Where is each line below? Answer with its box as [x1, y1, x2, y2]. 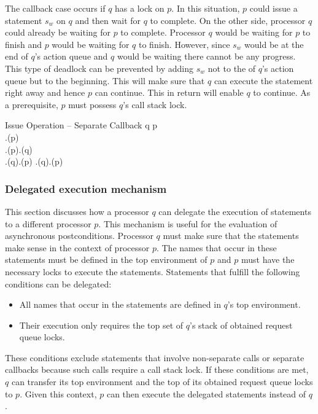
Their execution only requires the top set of [19, 318, 184, 331]
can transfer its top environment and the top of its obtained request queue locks [11, 375, 313, 388]
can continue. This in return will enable [95, 86, 244, 99]
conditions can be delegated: [5, 277, 112, 290]
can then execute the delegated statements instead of [106, 387, 306, 400]
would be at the [244, 37, 304, 50]
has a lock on [115, 2, 165, 14]
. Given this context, [20, 387, 97, 400]
